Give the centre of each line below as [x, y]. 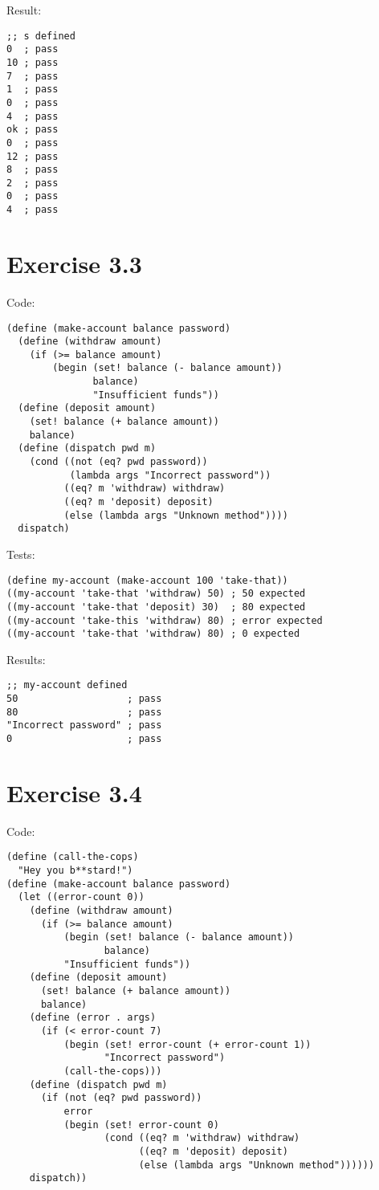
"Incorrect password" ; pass [84, 725]
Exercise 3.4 [74, 792]
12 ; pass [33, 156]
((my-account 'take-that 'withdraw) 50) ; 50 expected [156, 594]
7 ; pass [33, 76]
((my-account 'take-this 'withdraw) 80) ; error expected [165, 620]
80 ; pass [84, 712]
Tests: [21, 554]
